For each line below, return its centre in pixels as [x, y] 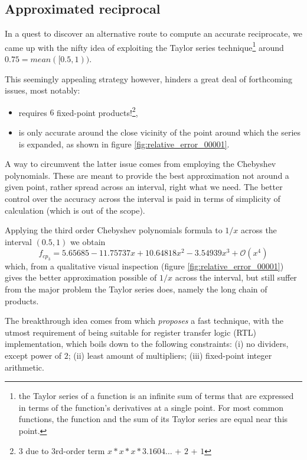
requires [33, 112]
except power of [33, 355]
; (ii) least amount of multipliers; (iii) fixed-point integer [170, 355]
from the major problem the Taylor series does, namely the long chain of [136, 289]
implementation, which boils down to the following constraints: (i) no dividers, [147, 344]
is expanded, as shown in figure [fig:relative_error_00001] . [124, 144]
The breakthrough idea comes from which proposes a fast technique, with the [144, 321]
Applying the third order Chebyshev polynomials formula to [114, 230]
